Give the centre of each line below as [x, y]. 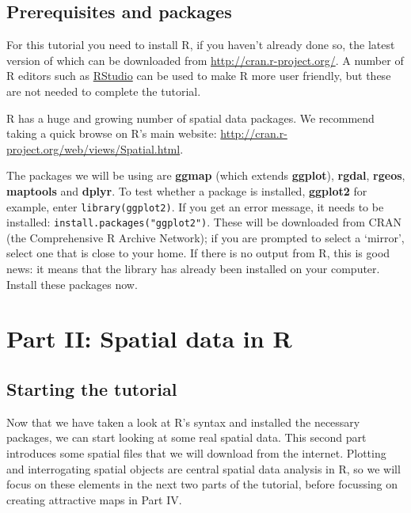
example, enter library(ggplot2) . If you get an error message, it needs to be [195, 206]
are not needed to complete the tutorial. [104, 91]
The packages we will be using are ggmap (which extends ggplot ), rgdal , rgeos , [206, 175]
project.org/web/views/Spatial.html [93, 148]
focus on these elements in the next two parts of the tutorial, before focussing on [202, 484]
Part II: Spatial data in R [149, 338]
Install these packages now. [72, 284]
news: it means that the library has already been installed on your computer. [193, 269]
